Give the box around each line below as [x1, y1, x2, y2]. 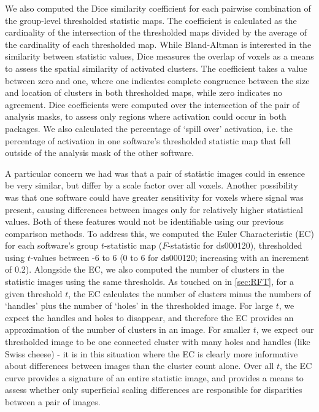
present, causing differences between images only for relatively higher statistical [5, 203, 303, 216]
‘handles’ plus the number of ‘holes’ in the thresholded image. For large [5, 299, 274, 312]
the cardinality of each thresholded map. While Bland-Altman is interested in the [5, 37, 312, 50]
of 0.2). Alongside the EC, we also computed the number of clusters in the [5, 263, 285, 276]
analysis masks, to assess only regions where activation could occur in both [5, 110, 286, 123]
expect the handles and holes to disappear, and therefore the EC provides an [5, 311, 294, 324]
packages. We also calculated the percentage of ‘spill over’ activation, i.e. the [5, 122, 293, 134]
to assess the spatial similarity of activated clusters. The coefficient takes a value [5, 61, 307, 74]
